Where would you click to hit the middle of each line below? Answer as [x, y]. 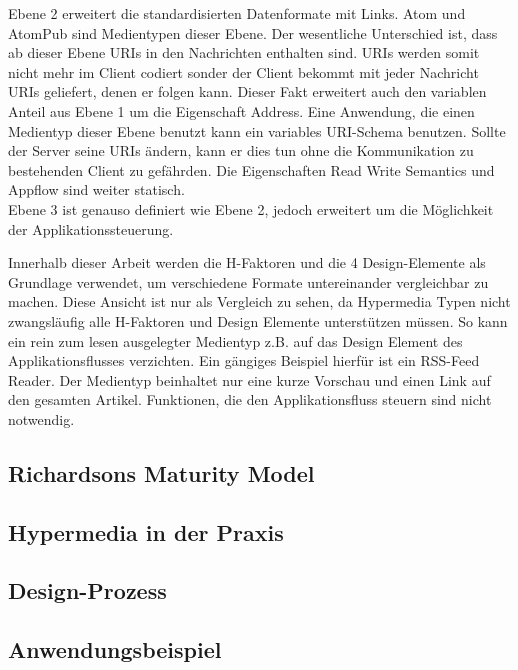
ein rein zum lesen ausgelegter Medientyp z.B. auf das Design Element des [235, 340]
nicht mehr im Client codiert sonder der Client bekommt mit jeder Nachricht [243, 71]
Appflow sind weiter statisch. [96, 189]
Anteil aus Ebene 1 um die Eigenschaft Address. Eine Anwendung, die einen [241, 110]
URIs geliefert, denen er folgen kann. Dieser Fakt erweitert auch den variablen [247, 91]
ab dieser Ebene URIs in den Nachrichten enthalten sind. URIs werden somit [244, 52]
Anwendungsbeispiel [115, 649]
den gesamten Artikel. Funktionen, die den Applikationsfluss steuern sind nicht [250, 399]
